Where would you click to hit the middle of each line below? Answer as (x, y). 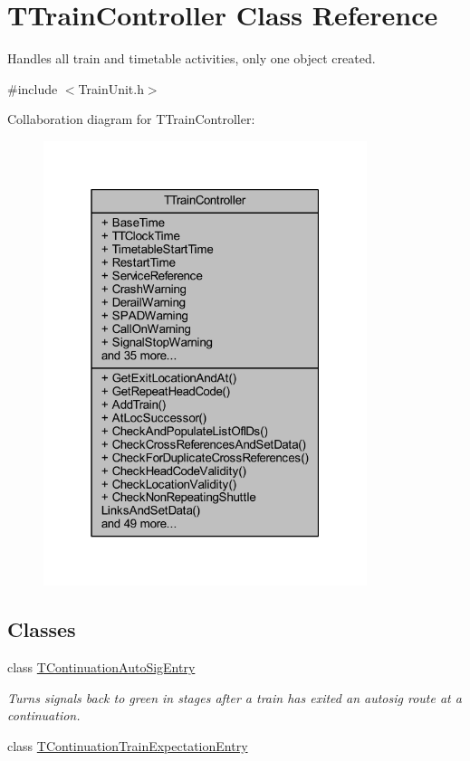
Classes (42, 629)
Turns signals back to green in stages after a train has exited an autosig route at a (235, 697)
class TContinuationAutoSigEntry (101, 667)
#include (33, 88)
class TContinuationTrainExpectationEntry (128, 746)
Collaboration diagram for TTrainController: (131, 119)
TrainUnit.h (111, 88)
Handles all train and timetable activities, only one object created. (192, 58)
